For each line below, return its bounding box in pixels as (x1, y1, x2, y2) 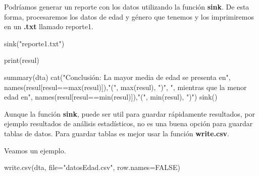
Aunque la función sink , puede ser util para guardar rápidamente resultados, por (4, 108, 255, 119)
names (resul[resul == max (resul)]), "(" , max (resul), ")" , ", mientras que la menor (4, 81, 247, 92)
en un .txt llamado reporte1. (4, 21, 93, 32)
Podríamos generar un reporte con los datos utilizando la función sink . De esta (4, 2, 249, 12)
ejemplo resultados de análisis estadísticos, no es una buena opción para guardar (4, 118, 253, 129)
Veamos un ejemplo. (4, 145, 66, 155)
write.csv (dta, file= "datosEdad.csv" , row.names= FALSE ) (4, 162, 180, 172)
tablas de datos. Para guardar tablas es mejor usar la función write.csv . (4, 128, 229, 138)
